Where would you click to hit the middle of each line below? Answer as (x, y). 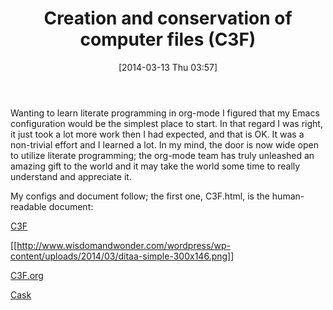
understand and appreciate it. (71, 176)
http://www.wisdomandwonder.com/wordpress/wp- (123, 245)
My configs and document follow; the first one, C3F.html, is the (140, 196)
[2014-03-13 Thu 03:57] (168, 67)
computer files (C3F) (168, 39)
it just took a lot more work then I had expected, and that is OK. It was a (157, 134)
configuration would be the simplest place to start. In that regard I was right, (166, 123)
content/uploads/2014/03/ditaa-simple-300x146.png (119, 256)
